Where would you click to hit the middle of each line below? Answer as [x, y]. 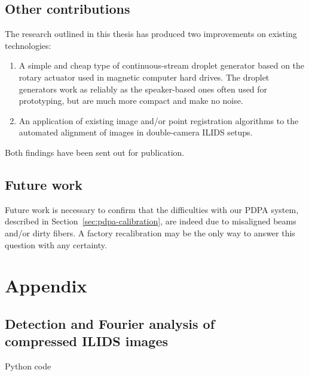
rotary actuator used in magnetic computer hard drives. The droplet [144, 77]
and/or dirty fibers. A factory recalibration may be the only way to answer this [150, 232]
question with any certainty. [56, 244]
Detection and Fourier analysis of [110, 323]
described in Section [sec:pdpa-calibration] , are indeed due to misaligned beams [151, 221]
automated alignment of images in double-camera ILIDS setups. [136, 132]
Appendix [46, 286]
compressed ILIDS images [87, 341]
